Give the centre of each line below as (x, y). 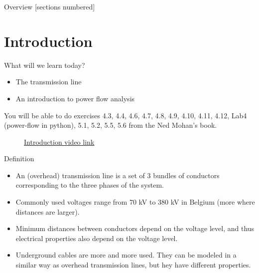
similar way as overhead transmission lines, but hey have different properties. (133, 265)
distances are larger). (48, 211)
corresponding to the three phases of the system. (90, 185)
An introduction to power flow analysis (75, 98)
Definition (19, 158)
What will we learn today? (45, 65)
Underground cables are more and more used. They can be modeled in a (126, 255)
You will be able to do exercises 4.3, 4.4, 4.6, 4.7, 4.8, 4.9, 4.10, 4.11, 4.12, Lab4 (126, 115)
